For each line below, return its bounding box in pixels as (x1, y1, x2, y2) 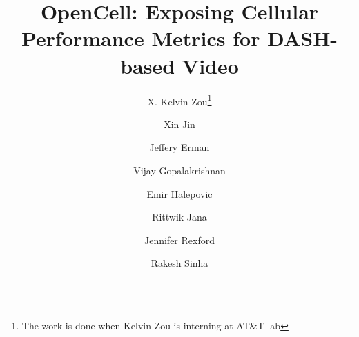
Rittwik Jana (152, 210, 207, 224)
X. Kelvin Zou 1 (147, 92, 212, 108)
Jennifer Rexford (144, 232, 215, 247)
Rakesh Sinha (151, 256, 208, 270)
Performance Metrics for (21, 24, 260, 52)
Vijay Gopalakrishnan (133, 163, 226, 177)
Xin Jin (164, 116, 195, 131)
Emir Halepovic (146, 186, 213, 201)
